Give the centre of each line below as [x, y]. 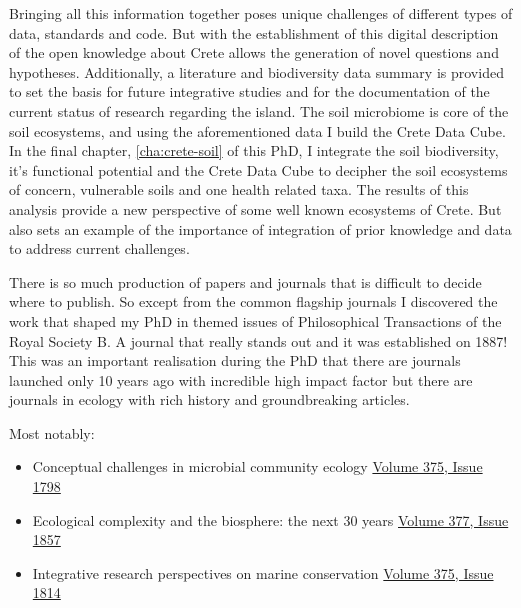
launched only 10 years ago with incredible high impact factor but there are [241, 379]
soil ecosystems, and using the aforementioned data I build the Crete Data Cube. [257, 130]
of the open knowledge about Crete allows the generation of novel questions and [254, 52]
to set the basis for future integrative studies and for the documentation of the [249, 91]
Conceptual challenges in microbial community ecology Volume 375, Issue [257, 466]
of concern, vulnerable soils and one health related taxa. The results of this [239, 189]
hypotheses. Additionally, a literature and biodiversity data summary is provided [256, 71]
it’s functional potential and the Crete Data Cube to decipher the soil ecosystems [258, 169]
